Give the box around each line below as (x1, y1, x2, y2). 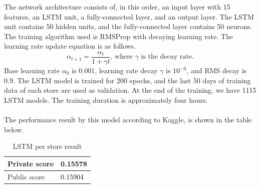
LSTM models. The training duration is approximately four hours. (4, 94, 208, 105)
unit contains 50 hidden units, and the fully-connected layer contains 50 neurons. (4, 21, 252, 32)
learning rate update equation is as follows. (4, 41, 136, 51)
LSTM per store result (13, 141, 82, 151)
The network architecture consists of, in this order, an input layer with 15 (4, 2, 230, 12)
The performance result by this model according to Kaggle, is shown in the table (4, 114, 252, 124)
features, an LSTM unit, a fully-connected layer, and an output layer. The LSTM (4, 11, 254, 22)
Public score (8, 171, 45, 181)
